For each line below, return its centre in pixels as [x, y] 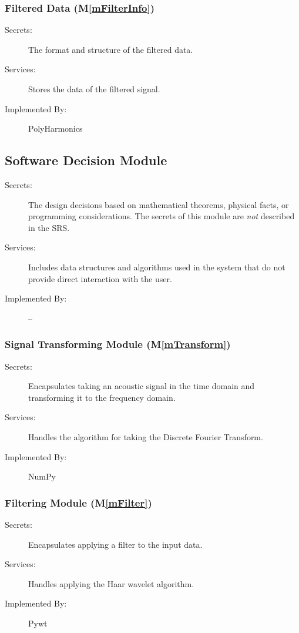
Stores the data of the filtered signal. [94, 89]
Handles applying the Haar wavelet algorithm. [111, 583]
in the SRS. [49, 227]
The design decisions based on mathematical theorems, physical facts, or [159, 204]
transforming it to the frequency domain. [102, 397]
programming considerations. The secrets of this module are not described [162, 216]
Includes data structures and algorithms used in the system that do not [157, 267]
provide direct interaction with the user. [100, 278]
